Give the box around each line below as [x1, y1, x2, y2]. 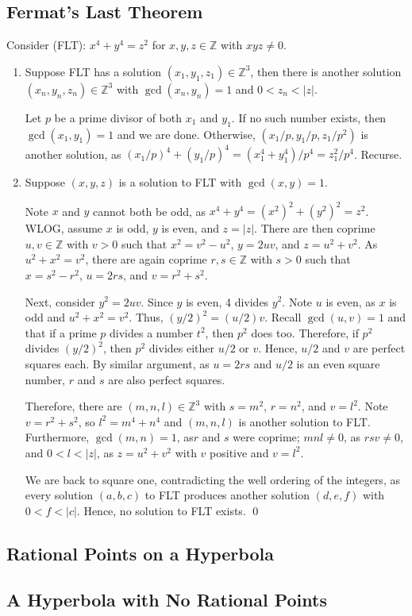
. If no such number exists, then [231, 109, 387, 125]
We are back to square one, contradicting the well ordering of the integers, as [25, 471, 400, 487]
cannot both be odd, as [93, 202, 206, 219]
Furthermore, [25, 429, 90, 445]
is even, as [325, 293, 375, 310]
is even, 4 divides [186, 293, 269, 310]
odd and [25, 309, 65, 325]
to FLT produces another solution [144, 487, 310, 503]
